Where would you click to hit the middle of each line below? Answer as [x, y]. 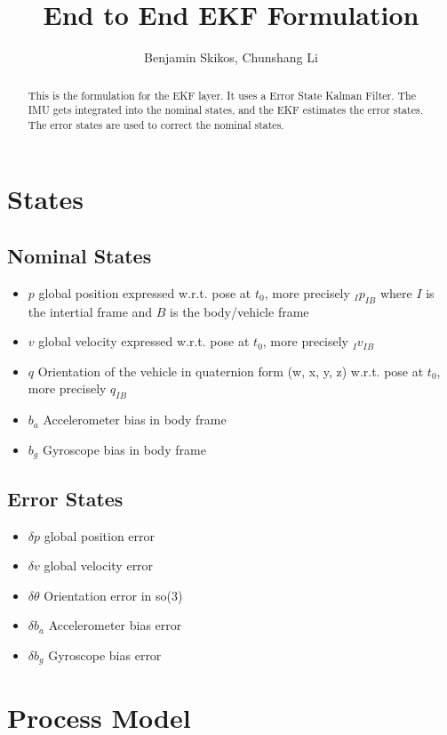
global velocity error [99, 565]
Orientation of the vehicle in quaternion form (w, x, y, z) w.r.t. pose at [231, 371]
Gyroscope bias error [105, 654]
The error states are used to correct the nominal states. [156, 124]
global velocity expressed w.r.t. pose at [144, 341]
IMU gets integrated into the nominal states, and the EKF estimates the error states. [225, 110]
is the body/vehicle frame [239, 311]
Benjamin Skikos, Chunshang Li [231, 57]
